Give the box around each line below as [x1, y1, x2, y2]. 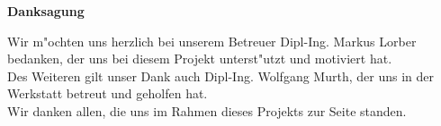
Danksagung [7, 2, 85, 20]
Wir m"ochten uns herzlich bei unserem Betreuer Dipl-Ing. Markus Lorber [7, 31, 417, 50]
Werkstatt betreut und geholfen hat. [7, 84, 208, 103]
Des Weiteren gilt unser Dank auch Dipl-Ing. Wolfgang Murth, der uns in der [7, 66, 434, 85]
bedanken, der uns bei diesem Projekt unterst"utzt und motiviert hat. [7, 49, 392, 68]
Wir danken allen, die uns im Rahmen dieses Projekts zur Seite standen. [7, 101, 407, 120]
